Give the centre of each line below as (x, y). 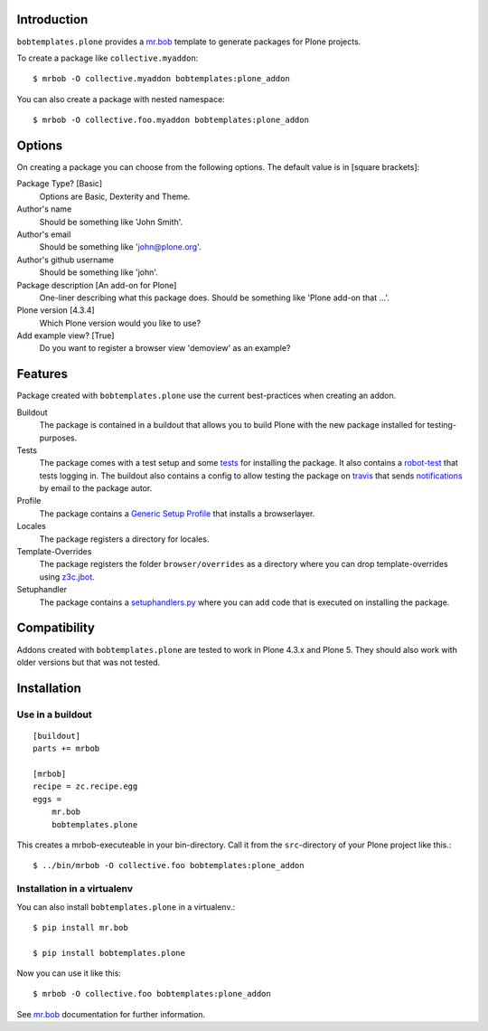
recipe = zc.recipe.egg (85, 786)
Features (42, 374)
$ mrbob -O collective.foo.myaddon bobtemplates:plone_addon (171, 120)
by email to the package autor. (96, 488)
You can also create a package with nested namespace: (121, 99)
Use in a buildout (54, 714)
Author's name (44, 209)
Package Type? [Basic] (60, 184)
